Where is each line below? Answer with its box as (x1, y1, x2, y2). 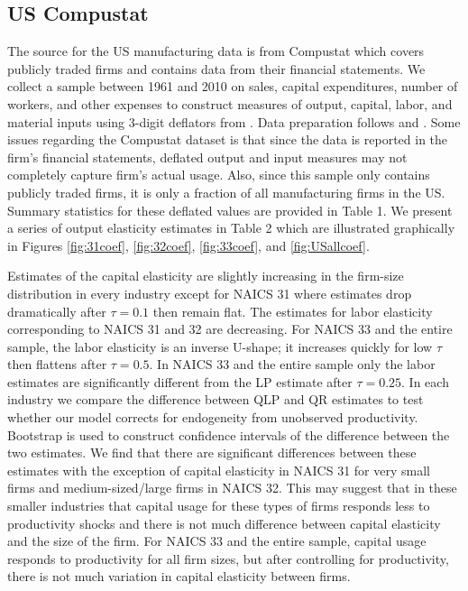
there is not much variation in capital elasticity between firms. (7, 567, 351, 586)
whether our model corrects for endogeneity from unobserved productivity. (7, 408, 418, 427)
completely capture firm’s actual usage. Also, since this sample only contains (7, 165, 430, 184)
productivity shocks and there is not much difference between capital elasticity (7, 513, 441, 532)
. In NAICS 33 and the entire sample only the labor (149, 355, 436, 374)
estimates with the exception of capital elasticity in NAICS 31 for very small (7, 460, 430, 479)
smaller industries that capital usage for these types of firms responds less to (7, 496, 430, 515)
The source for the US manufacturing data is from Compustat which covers (7, 42, 425, 60)
